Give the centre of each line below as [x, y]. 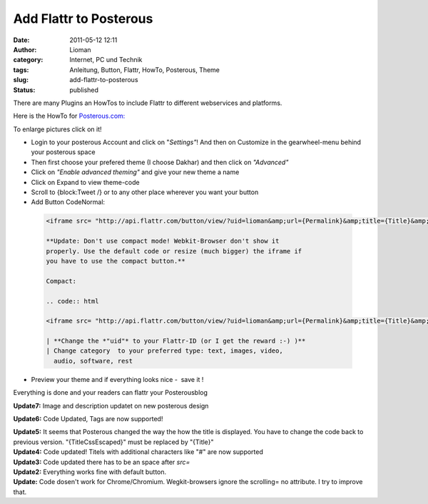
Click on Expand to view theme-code [85, 182]
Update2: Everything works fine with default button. [90, 472]
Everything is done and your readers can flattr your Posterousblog [111, 393]
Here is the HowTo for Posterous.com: [69, 116]
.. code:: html [72, 301]
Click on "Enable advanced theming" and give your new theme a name [135, 172]
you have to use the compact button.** [116, 261]
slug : [21, 80]
